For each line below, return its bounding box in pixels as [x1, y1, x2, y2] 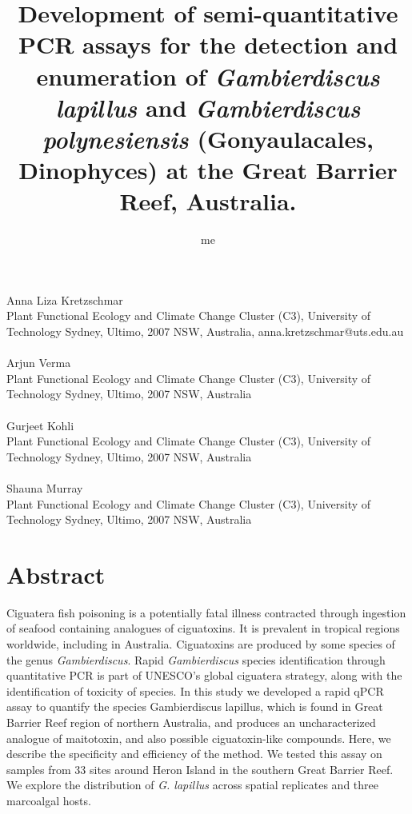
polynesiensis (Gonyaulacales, [42, 122, 374, 155]
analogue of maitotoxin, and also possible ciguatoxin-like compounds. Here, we [6, 729, 391, 746]
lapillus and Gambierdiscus [55, 90, 361, 124]
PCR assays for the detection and [18, 28, 398, 61]
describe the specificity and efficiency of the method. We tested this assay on [6, 745, 382, 762]
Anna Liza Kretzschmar [6, 291, 123, 308]
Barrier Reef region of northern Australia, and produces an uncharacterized [6, 714, 376, 731]
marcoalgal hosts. [6, 792, 91, 808]
